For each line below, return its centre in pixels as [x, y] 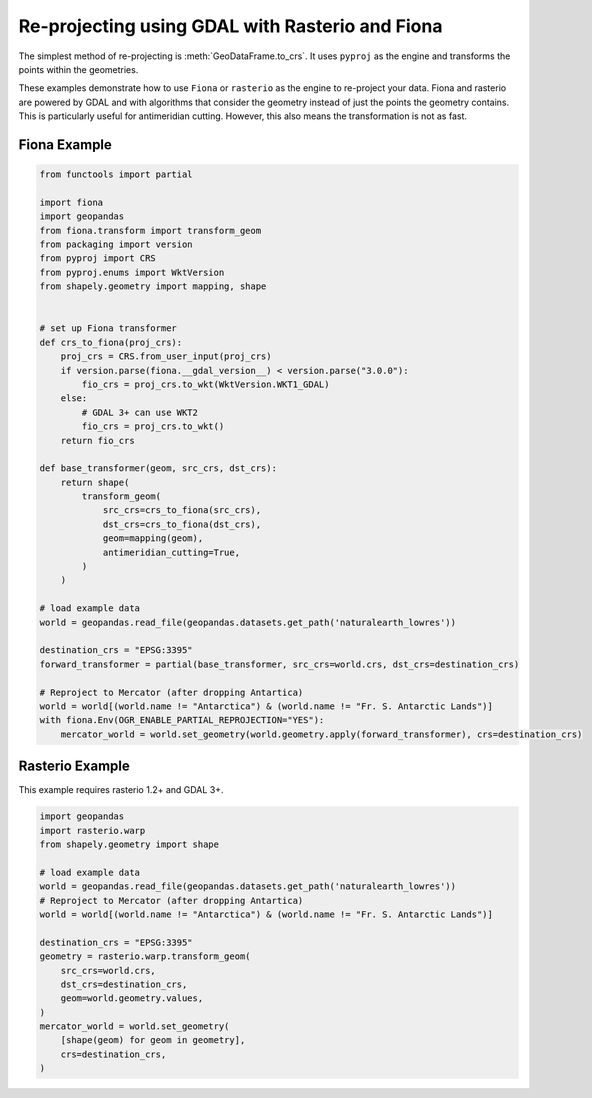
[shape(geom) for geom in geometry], [153, 1040]
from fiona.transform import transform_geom [150, 230]
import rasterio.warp [92, 830]
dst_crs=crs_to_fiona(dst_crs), [182, 524]
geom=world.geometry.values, [132, 998]
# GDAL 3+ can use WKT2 [140, 412]
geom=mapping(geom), [153, 538]
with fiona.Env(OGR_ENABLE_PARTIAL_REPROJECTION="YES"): [182, 720]
